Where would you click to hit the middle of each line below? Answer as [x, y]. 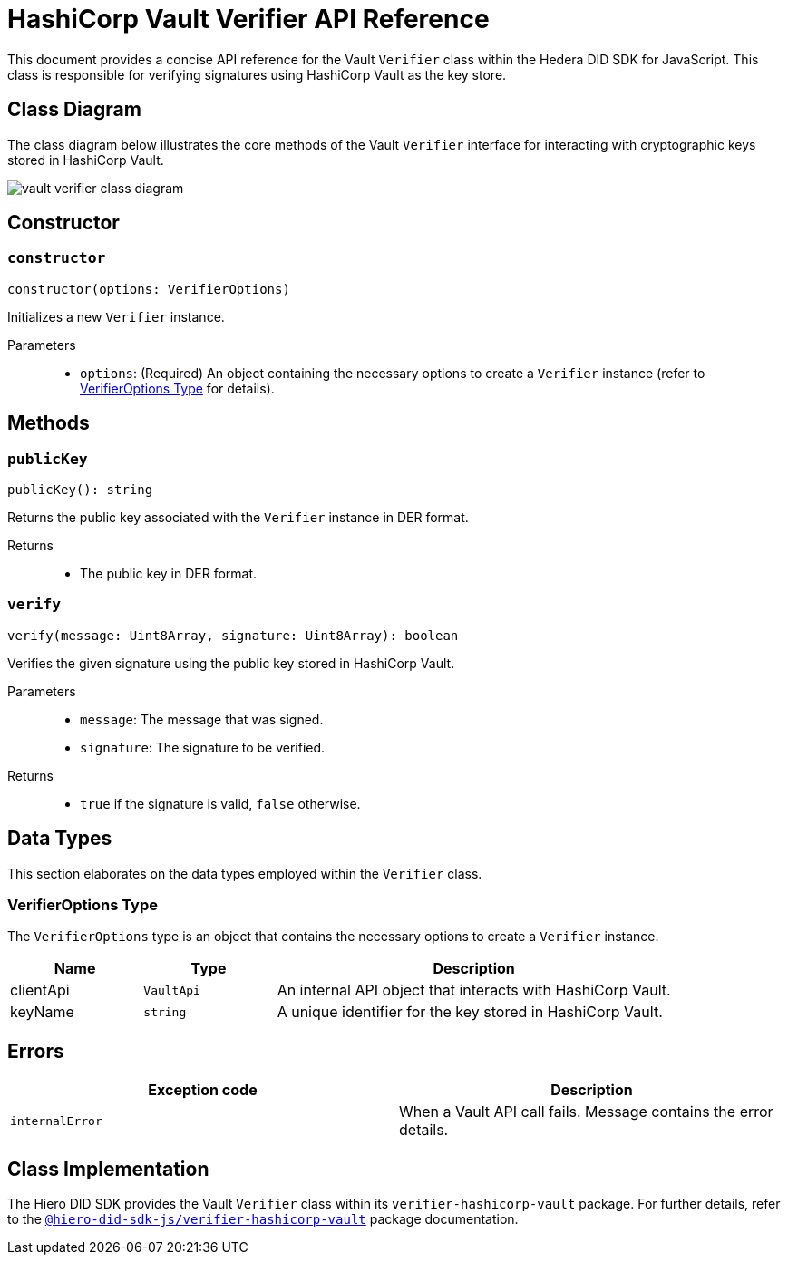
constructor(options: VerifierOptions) [149, 289]
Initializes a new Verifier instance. [116, 316]
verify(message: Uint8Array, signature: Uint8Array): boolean [233, 635]
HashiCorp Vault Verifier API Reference [248, 19]
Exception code [203, 1090]
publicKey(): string [80, 490]
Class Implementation [108, 1169]
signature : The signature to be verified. [203, 747]
